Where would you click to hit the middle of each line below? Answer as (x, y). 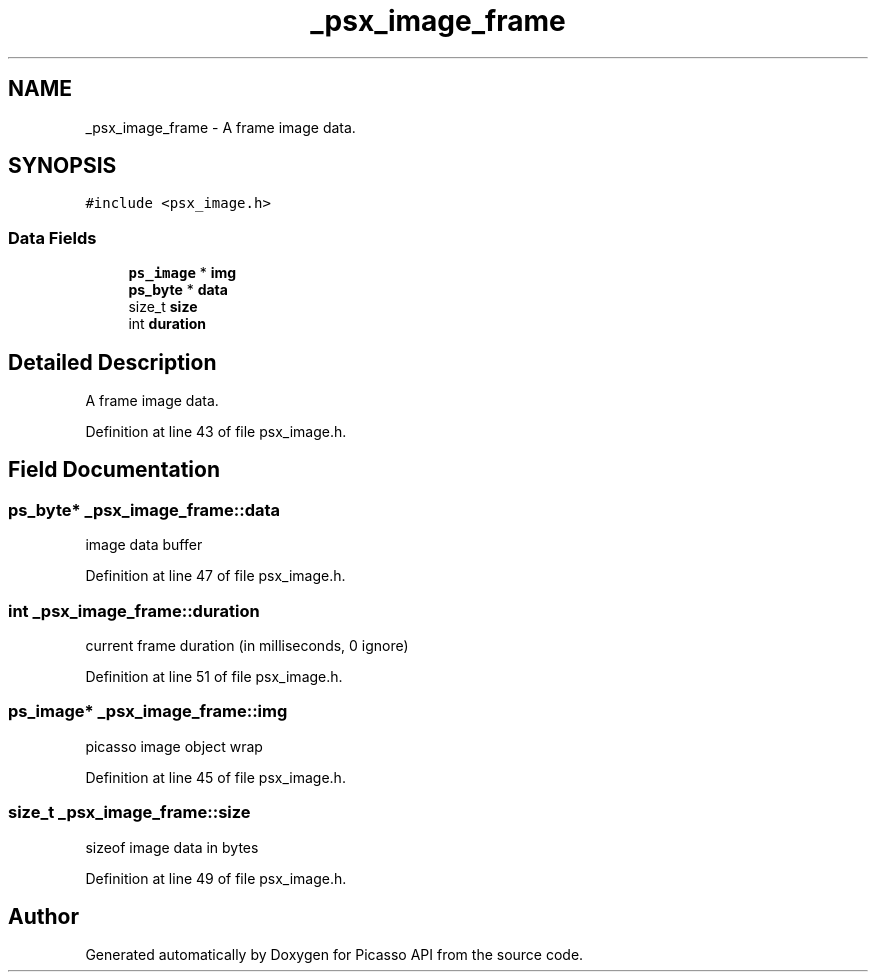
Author (43, 916)
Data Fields (52, 237)
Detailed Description (112, 362)
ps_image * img (182, 273)
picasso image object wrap (174, 746)
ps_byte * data (178, 290)
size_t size (163, 307)
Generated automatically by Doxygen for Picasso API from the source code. (334, 955)
